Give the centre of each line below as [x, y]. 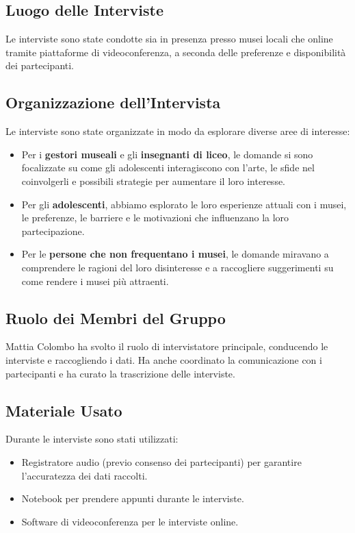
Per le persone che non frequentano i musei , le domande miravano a [175, 254]
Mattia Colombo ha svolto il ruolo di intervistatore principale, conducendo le [167, 346]
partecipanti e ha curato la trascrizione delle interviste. [120, 373]
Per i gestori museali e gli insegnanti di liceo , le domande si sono [167, 154]
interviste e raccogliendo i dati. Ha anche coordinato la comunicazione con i [164, 359]
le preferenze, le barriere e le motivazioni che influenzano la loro [155, 218]
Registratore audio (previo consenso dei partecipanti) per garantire [161, 461]
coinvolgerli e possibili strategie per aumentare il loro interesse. [154, 181]
